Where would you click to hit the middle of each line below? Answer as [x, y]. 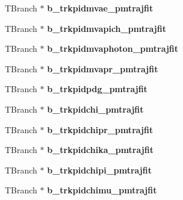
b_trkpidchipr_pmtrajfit [100, 129]
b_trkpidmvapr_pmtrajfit [103, 68]
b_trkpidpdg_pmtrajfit [97, 89]
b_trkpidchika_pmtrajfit [100, 150]
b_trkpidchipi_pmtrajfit [99, 170]
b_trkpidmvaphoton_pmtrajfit [113, 48]
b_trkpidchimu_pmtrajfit [102, 190]
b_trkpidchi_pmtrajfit [95, 109]
